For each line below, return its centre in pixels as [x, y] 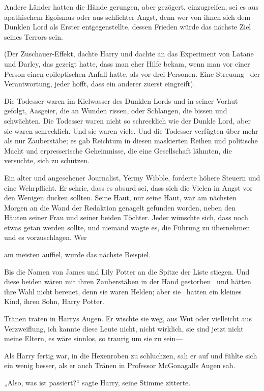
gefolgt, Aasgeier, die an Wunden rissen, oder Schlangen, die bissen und [116, 111]
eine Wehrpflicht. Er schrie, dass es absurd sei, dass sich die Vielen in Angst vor [128, 187]
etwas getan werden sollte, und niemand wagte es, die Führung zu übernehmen [127, 227]
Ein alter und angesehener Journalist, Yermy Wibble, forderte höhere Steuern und [132, 177]
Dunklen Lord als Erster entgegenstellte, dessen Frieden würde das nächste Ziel [128, 27]
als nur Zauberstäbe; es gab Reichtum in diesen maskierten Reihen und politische [131, 141]
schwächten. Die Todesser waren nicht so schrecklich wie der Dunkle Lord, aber [127, 120]
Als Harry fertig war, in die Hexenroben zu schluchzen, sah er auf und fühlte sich [131, 355]
